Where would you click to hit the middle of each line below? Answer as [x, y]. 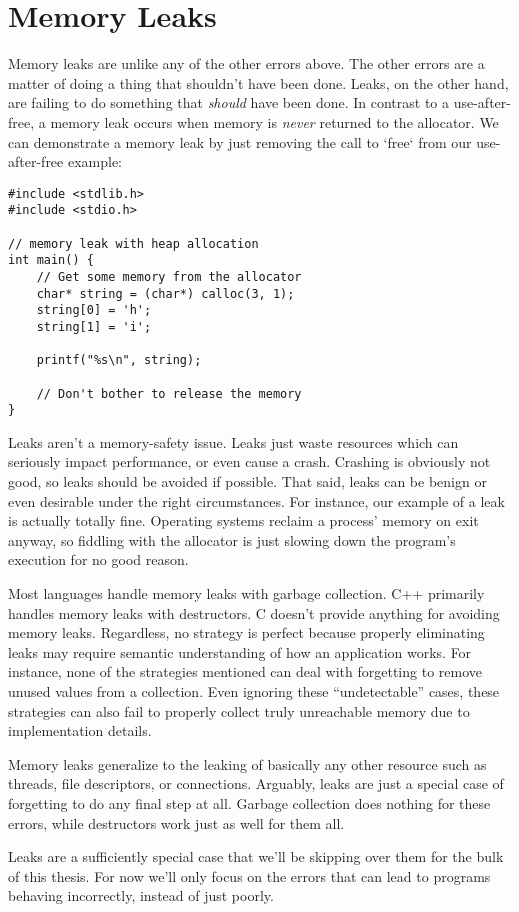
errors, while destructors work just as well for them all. [176, 822]
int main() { [51, 260]
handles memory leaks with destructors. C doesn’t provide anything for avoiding [254, 612]
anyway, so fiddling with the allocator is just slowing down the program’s [232, 539]
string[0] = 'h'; [94, 310]
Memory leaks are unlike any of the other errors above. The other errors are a [246, 63]
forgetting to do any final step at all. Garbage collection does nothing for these [249, 802]
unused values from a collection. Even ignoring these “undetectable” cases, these [254, 691]
